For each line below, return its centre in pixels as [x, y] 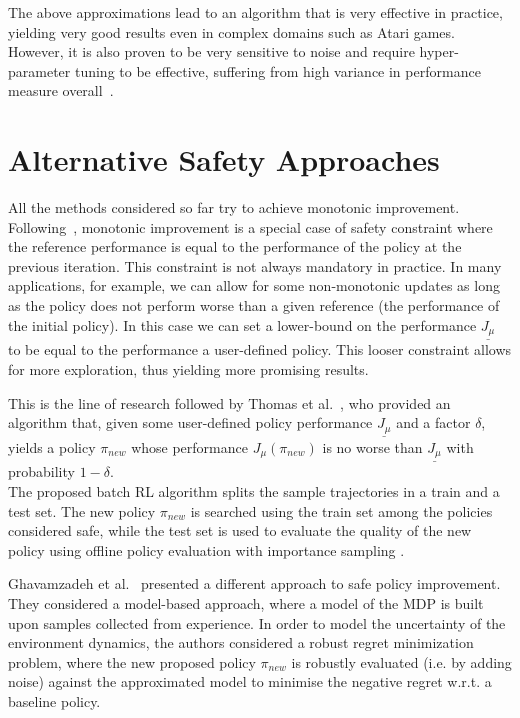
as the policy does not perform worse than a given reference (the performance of [254, 305]
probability [41, 471]
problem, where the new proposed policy [132, 661]
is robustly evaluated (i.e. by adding [401, 661]
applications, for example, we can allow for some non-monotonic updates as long [254, 285]
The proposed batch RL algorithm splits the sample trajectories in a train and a [254, 491]
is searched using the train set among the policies [341, 510]
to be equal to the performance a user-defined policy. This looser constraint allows [260, 349]
